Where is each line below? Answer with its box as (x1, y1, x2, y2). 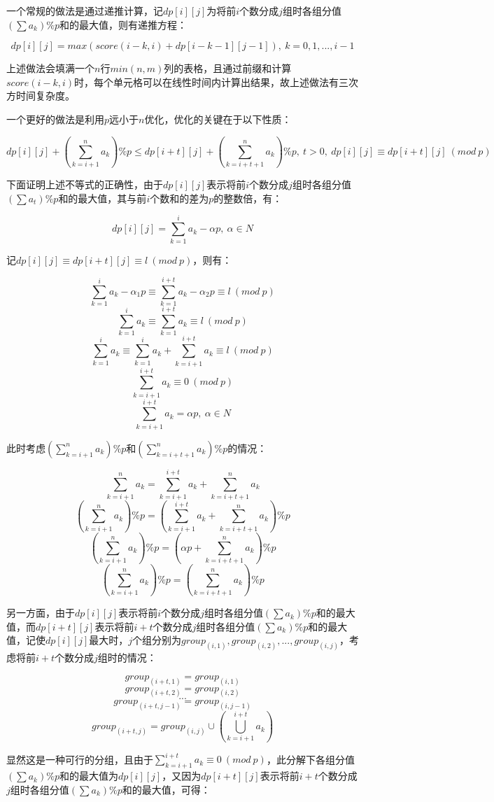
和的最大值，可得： (122, 782, 211, 796)
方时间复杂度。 (6, 88, 75, 103)
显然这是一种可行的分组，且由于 (6, 752, 153, 766)
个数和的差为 (150, 190, 209, 205)
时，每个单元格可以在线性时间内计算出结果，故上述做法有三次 (74, 74, 359, 89)
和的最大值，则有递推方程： (59, 17, 187, 31)
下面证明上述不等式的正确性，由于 (6, 177, 163, 192)
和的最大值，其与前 (58, 190, 147, 205)
